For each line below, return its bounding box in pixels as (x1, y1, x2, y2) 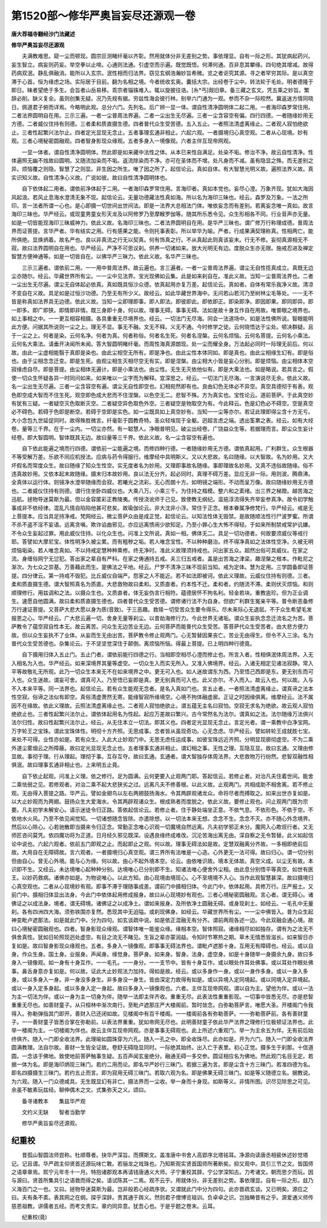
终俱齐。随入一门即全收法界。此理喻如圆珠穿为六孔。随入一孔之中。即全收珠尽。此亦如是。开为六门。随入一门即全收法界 (11, 1035, 314, 1043)
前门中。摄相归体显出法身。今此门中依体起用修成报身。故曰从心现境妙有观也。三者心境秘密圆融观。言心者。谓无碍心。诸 (11, 891, 314, 898)
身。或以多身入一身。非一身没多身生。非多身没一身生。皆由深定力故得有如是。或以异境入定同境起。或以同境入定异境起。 (11, 976, 314, 983)
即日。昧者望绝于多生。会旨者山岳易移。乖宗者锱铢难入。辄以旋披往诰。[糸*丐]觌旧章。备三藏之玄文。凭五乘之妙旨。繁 (11, 86, 310, 93)
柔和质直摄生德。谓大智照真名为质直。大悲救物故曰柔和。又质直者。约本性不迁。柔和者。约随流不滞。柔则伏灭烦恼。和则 (11, 581, 314, 588)
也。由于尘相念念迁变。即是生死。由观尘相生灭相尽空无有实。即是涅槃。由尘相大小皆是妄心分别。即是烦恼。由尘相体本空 (11, 358, 314, 364)
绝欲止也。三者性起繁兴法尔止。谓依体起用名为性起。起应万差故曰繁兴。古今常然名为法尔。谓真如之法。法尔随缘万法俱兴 (11, 710, 314, 718)
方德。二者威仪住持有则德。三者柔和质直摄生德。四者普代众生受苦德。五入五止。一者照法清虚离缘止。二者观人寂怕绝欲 (11, 120, 308, 127)
